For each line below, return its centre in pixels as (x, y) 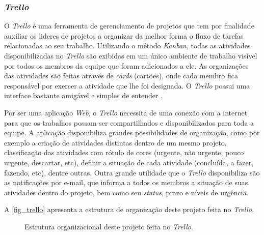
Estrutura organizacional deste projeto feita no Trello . (109, 226)
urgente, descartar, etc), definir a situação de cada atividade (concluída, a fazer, (129, 162)
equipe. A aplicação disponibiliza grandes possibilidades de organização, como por (132, 133)
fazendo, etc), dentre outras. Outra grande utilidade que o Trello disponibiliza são (132, 172)
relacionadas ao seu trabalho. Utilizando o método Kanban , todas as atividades (127, 46)
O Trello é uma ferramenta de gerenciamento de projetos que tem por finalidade (129, 26)
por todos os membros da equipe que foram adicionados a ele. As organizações (126, 65)
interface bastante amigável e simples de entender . (83, 95)
